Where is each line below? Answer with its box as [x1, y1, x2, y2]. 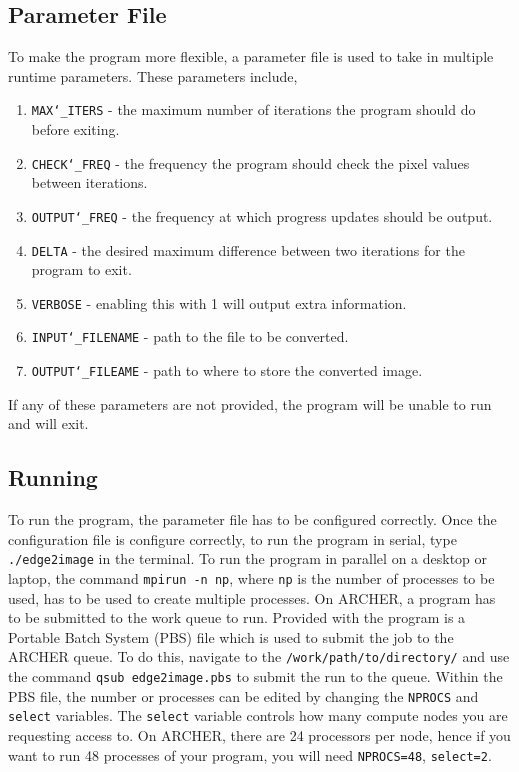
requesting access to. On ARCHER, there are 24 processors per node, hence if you [8, 725, 511, 746]
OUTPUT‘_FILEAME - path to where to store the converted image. [31, 360, 423, 381]
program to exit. [31, 259, 132, 280]
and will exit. [8, 413, 89, 434]
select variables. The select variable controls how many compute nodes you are [8, 705, 508, 726]
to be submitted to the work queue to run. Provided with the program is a [8, 607, 466, 628]
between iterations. [31, 172, 148, 193]
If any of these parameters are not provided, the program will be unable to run [8, 393, 492, 414]
